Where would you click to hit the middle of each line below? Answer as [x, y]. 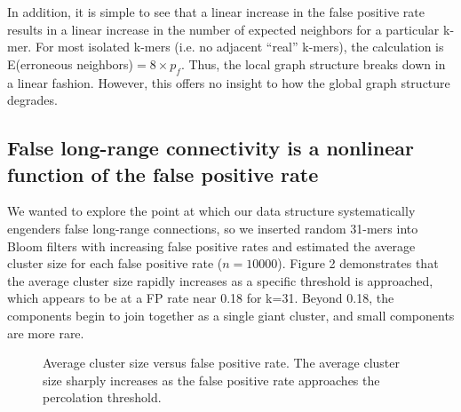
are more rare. [46, 333]
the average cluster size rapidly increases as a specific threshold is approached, [220, 280]
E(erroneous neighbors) [71, 63]
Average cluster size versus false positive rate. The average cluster [222, 363]
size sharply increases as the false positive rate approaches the [211, 380]
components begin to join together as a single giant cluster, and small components [231, 315]
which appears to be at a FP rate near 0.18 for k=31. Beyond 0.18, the [201, 298]
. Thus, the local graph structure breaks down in [313, 63]
